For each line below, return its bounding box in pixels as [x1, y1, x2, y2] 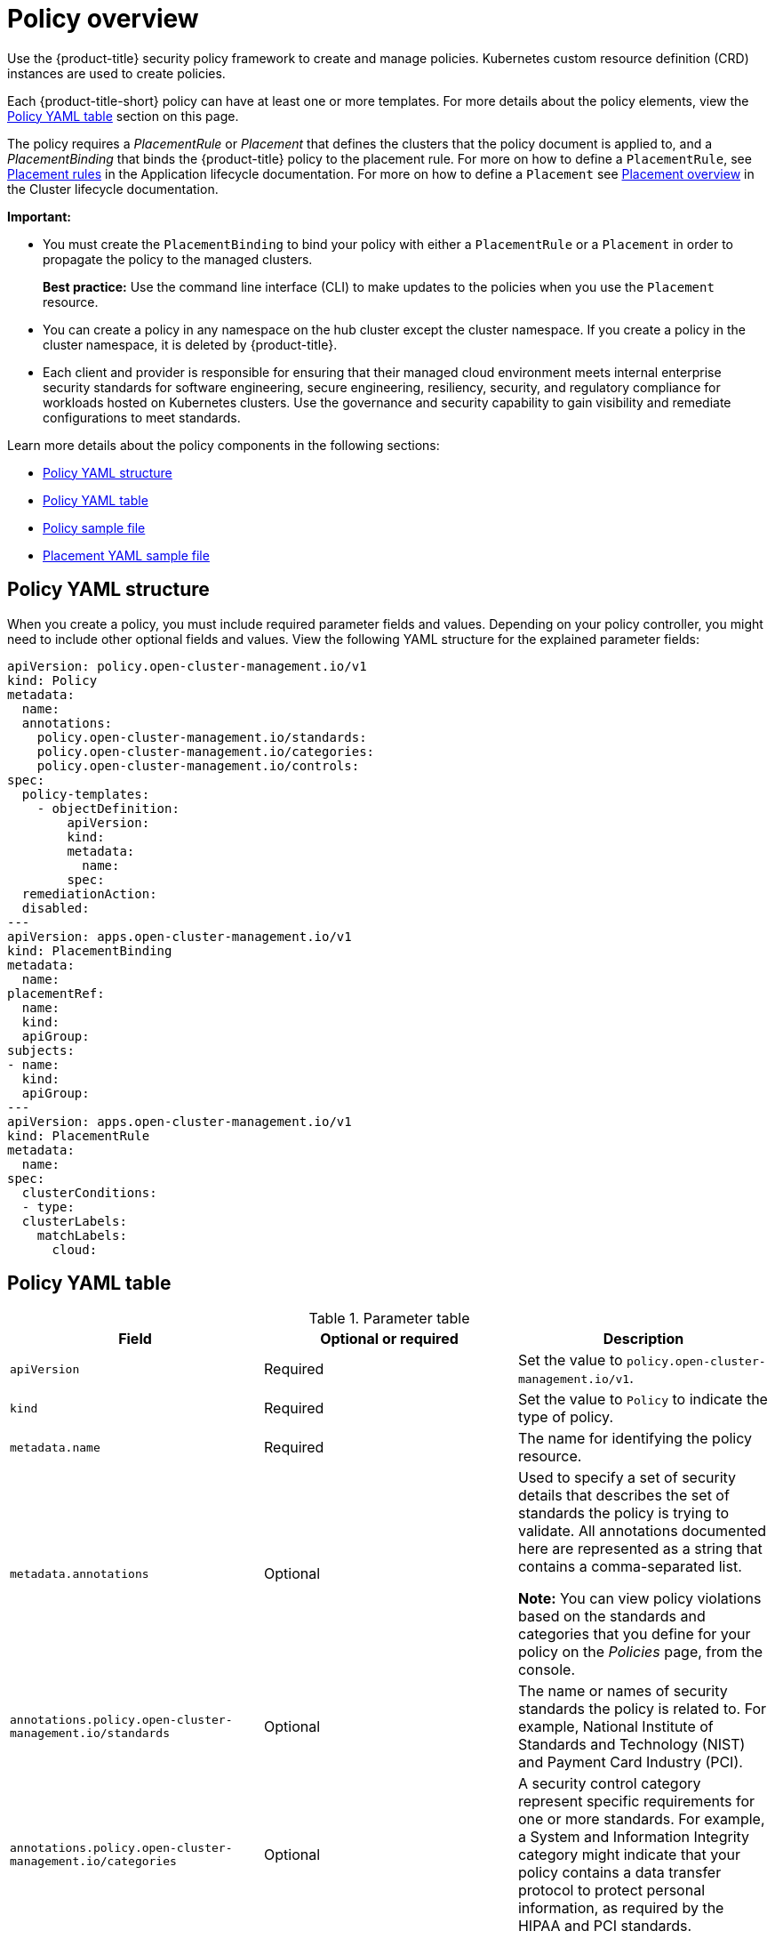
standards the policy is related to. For [517, 1700, 767, 1718]
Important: [7, 208, 71, 224]
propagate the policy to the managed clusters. [43, 251, 313, 267]
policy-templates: [21, 786, 150, 801]
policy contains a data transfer [517, 1863, 722, 1882]
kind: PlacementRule [7, 1128, 150, 1143]
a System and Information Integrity [517, 1828, 750, 1846]
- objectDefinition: [36, 801, 180, 816]
